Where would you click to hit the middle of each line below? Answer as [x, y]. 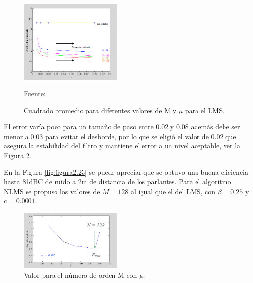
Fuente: [35, 94]
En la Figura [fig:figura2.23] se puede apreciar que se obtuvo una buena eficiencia [126, 172]
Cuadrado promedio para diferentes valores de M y [100, 110]
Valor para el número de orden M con [80, 275]
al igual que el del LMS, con [173, 191]
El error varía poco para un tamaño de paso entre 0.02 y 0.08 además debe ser [122, 127]
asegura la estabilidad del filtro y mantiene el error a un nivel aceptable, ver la [122, 146]
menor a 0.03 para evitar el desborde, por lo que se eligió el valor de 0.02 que [120, 136]
